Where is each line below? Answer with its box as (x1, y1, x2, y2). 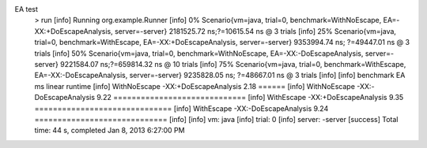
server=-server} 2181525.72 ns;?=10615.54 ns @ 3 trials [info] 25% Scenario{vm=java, (115, 26, 397, 35)
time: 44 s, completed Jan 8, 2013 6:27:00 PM (34, 126, 185, 135)
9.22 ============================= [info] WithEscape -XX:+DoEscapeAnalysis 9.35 (96, 93, 404, 102)
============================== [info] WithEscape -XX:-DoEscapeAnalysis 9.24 (34, 103, 329, 113)
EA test (14, 5, 39, 13)
